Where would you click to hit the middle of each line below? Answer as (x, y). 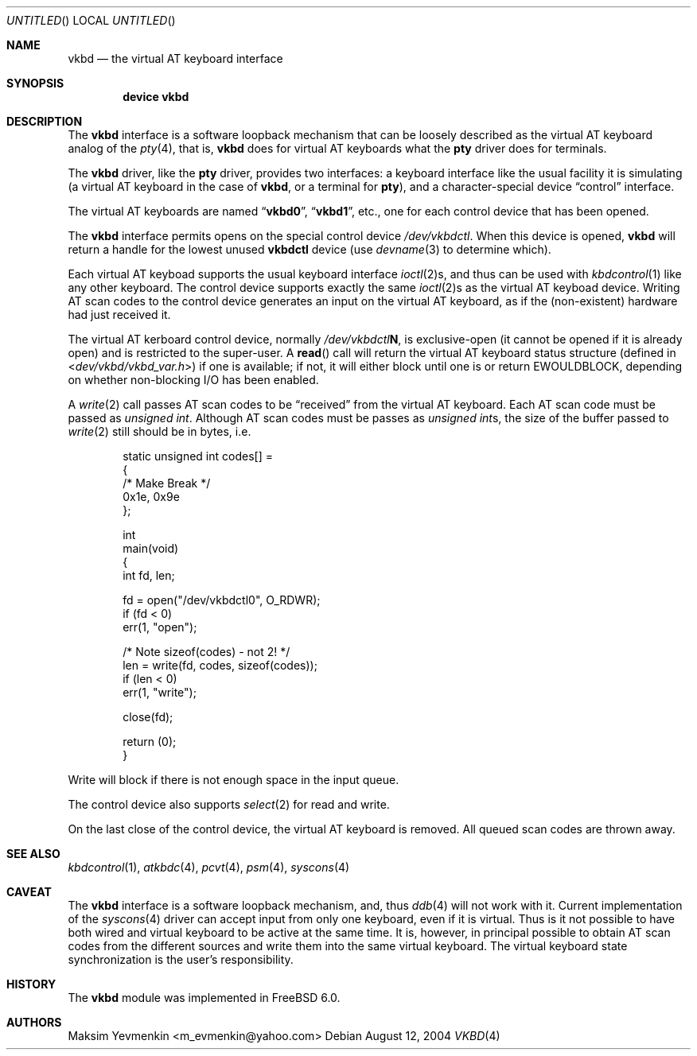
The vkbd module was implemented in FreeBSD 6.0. (204, 998)
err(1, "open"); (160, 627)
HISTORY (31, 984)
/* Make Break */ (167, 483)
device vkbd (156, 97)
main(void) (151, 548)
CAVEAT (29, 892)
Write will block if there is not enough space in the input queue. (234, 780)
